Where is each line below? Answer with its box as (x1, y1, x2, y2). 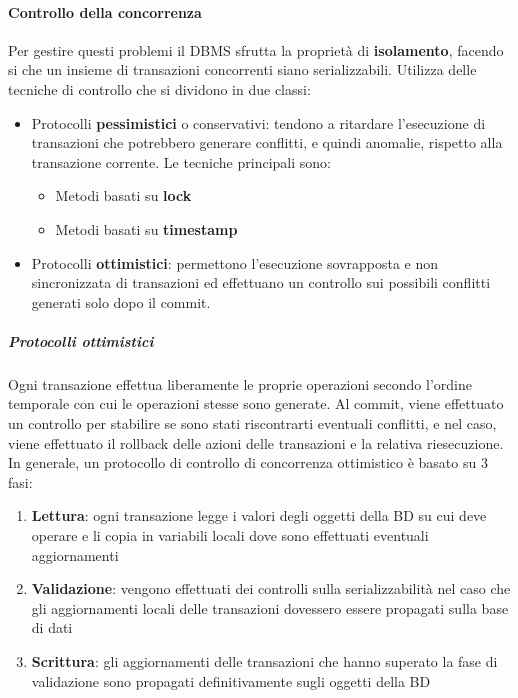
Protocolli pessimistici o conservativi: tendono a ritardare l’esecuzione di (31, 112, 486, 133)
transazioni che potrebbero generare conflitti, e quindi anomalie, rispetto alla (31, 132, 503, 153)
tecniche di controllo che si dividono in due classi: (8, 78, 311, 99)
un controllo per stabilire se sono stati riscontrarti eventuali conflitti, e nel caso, (8, 413, 497, 434)
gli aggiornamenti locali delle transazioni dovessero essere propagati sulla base (31, 597, 509, 618)
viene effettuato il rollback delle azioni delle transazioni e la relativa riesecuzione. (8, 432, 504, 453)
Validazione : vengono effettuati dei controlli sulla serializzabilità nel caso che (31, 578, 511, 599)
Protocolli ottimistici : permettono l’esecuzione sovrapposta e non (31, 252, 439, 273)
